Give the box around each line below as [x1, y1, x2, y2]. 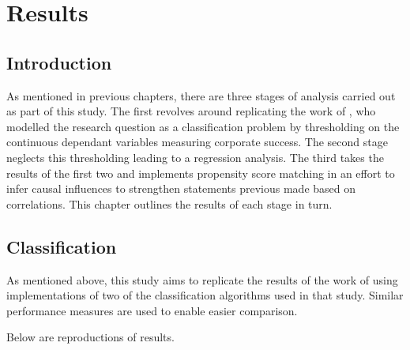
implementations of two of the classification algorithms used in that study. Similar [6, 287, 404, 303]
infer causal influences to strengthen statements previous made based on [6, 180, 356, 197]
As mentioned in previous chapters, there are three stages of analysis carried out [6, 87, 396, 103]
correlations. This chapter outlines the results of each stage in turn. [6, 195, 333, 212]
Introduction [6, 50, 112, 74]
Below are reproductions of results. [6, 329, 175, 345]
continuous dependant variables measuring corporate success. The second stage [6, 134, 388, 150]
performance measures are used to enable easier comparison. [6, 302, 298, 318]
